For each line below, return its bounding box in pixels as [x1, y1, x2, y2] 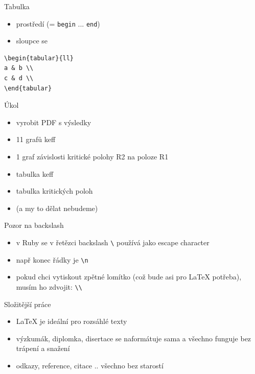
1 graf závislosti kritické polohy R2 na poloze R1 [16, 151, 169, 161]
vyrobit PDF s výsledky [16, 116, 91, 127]
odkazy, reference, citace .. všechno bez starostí [16, 360, 164, 370]
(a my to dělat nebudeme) [16, 202, 98, 213]
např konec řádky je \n [16, 254, 88, 265]
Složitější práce [4, 298, 51, 309]
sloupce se [16, 35, 48, 46]
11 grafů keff [16, 134, 56, 145]
